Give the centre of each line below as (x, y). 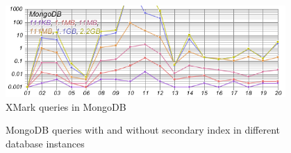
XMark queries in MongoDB (66, 106)
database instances (45, 143)
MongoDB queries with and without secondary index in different (143, 130)
